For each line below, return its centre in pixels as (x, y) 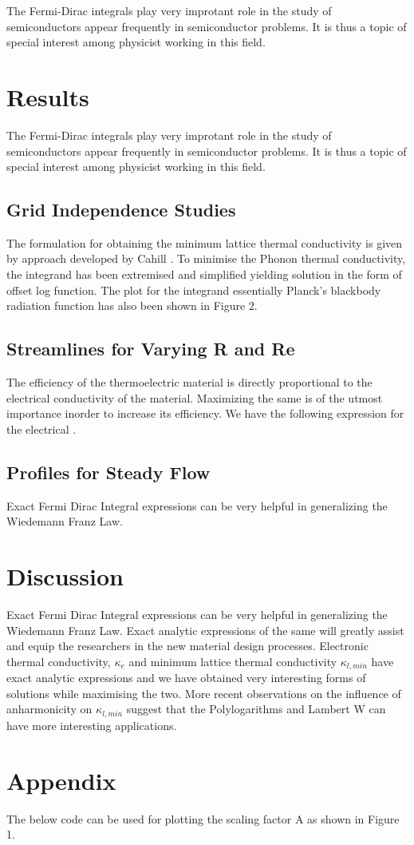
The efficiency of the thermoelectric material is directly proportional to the (189, 382)
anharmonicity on (49, 709)
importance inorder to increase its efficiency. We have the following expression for (205, 413)
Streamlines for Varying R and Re (151, 349)
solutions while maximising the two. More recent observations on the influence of (204, 693)
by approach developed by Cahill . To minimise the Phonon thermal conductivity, (206, 258)
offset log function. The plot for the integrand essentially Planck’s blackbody (194, 290)
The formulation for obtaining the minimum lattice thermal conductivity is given (205, 242)
